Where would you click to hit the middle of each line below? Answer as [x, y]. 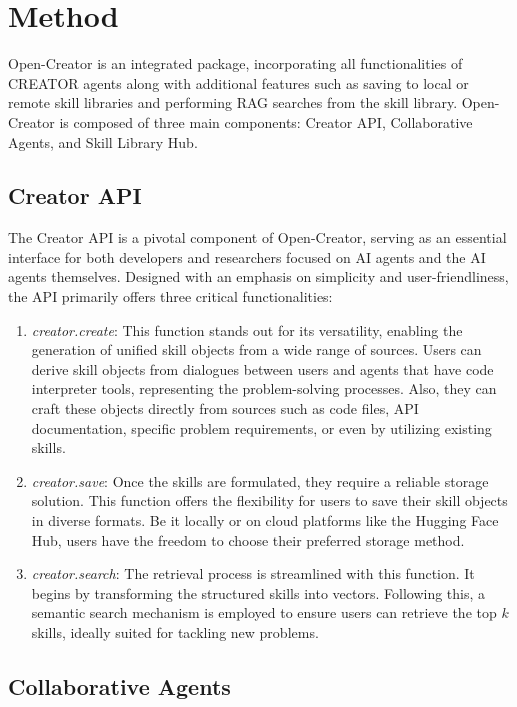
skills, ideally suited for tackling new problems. [175, 631]
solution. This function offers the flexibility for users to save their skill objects [269, 500]
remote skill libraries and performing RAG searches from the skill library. [233, 102]
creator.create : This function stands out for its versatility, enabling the [247, 329]
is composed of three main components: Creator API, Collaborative [266, 121]
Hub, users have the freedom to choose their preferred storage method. [248, 539]
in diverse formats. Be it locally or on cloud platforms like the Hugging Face [265, 520]
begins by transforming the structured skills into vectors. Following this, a [258, 592]
